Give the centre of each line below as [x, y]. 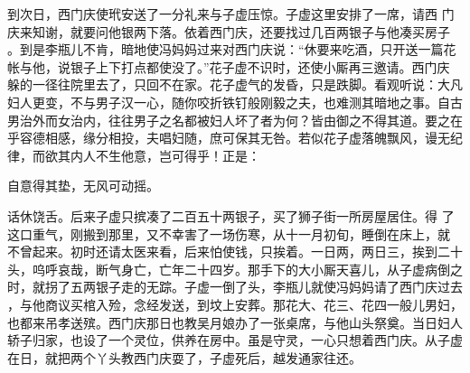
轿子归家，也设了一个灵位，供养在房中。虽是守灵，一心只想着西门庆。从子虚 [235, 340]
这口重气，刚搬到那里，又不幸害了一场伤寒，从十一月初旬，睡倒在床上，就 [229, 233]
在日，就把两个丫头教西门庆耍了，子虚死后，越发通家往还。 [184, 357]
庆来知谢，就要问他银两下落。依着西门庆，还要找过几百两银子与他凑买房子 [229, 31]
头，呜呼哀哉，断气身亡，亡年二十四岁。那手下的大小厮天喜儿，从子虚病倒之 [235, 269]
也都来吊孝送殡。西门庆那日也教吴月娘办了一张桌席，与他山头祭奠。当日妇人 [235, 322]
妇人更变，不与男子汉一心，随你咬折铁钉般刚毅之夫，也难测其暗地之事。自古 [235, 102]
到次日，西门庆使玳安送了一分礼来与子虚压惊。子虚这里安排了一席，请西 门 [231, 14]
